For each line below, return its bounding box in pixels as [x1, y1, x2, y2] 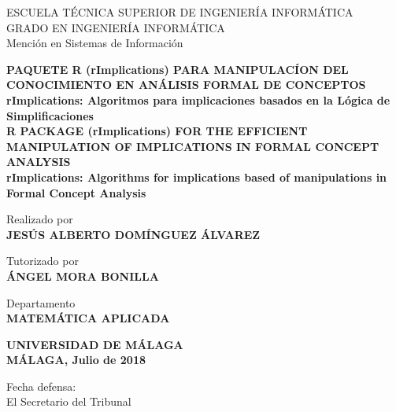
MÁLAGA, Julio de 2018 [6, 351, 146, 368]
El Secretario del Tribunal [6, 393, 131, 410]
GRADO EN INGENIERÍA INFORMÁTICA [6, 19, 225, 35]
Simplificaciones [6, 107, 94, 123]
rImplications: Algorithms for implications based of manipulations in [6, 168, 387, 185]
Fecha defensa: [6, 377, 76, 394]
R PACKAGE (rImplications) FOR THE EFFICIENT [6, 123, 308, 139]
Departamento [6, 294, 76, 311]
